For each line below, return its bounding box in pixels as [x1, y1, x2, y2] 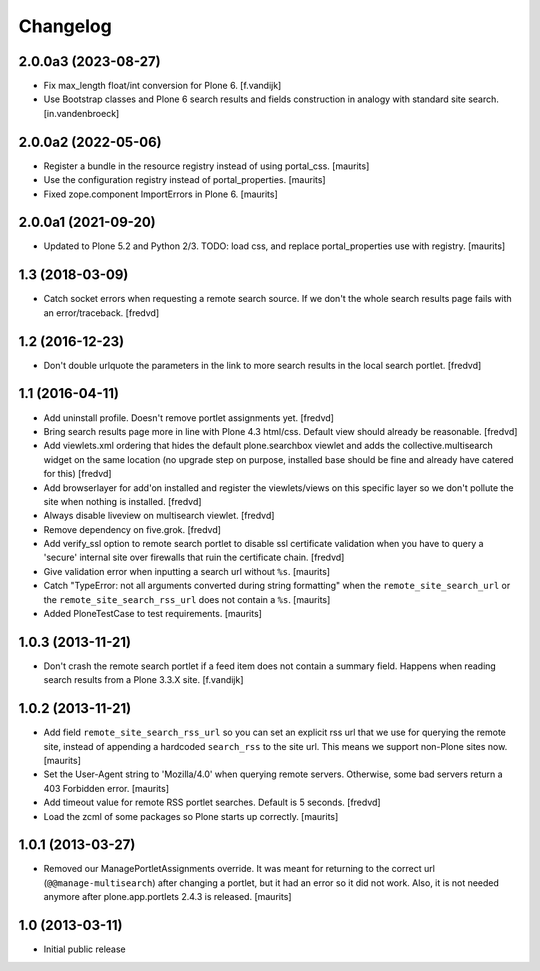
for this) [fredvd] [43, 468, 112, 480]
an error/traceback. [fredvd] [43, 306, 160, 319]
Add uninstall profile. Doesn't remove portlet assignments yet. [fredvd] [43, 411, 335, 424]
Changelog [18, 15, 112, 37]
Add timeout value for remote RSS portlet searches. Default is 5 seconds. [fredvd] [43, 796, 381, 809]
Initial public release [43, 943, 127, 955]
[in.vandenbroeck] [43, 107, 120, 119]
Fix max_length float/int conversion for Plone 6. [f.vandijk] [43, 80, 282, 92]
